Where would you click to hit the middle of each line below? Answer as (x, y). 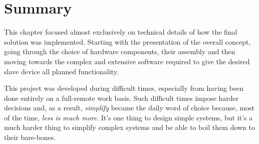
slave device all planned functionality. (61, 71)
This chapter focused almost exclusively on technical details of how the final (121, 32)
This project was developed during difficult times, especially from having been (124, 88)
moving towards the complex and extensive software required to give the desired (127, 61)
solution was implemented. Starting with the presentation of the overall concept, (127, 41)
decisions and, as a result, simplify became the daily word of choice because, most (129, 108)
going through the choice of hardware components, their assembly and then (120, 51)
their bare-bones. (30, 137)
